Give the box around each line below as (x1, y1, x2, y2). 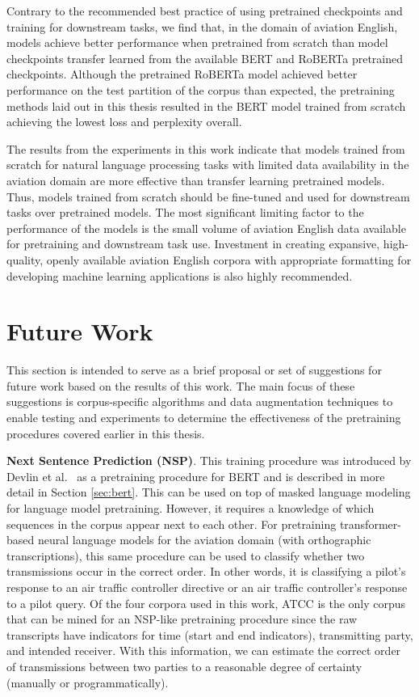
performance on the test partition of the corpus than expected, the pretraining (6, 81, 395, 98)
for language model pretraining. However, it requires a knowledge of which (6, 499, 375, 516)
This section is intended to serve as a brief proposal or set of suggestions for (6, 361, 382, 378)
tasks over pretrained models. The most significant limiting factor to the (6, 204, 364, 221)
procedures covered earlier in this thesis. (6, 425, 205, 441)
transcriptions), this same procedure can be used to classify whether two (6, 547, 365, 564)
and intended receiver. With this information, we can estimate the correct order (6, 642, 401, 659)
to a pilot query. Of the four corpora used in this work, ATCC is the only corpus (6, 594, 406, 611)
